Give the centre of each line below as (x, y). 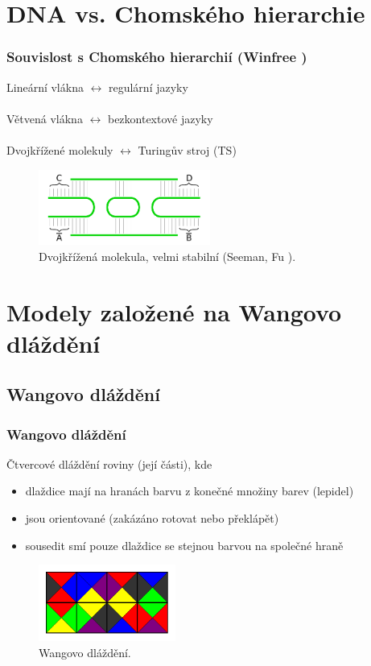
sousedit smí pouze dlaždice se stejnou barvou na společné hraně (184, 545)
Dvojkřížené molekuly (60, 149)
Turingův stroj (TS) (187, 149)
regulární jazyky (148, 87)
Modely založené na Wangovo (174, 311)
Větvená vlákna (45, 118)
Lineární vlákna (45, 87)
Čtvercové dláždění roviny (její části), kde (109, 463)
